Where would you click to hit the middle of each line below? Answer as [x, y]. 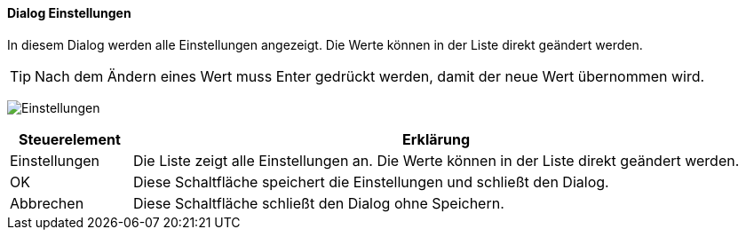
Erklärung [436, 139]
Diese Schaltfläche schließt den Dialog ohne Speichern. [318, 203]
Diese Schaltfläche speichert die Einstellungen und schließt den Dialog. [371, 182]
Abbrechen [47, 203]
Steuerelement [70, 139]
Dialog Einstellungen [69, 13]
